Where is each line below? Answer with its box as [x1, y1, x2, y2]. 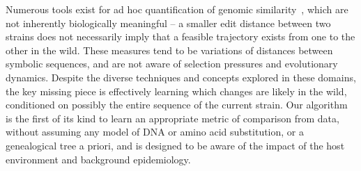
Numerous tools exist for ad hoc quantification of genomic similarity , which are [6, 2, 348, 16]
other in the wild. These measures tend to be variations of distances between [6, 42, 333, 57]
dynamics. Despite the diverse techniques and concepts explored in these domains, [6, 70, 356, 84]
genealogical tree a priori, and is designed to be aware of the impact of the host [6, 138, 345, 152]
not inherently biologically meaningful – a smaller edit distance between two [6, 15, 331, 30]
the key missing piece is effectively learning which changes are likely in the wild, [6, 83, 347, 98]
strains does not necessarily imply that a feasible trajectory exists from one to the [6, 29, 355, 44]
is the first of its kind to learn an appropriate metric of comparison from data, [6, 111, 339, 125]
